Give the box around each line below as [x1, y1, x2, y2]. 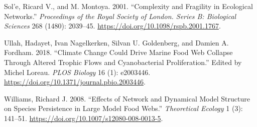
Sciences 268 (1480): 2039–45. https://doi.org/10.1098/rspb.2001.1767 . [4, 20, 221, 31]
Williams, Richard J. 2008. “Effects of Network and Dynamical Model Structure [4, 93, 250, 103]
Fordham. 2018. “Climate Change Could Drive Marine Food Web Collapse [4, 47, 233, 57]
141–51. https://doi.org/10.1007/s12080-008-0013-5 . [4, 112, 163, 123]
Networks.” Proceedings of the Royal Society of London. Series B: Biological [4, 10, 236, 21]
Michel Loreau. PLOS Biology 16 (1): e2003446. [4, 66, 151, 77]
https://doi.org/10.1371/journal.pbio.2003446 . [4, 76, 146, 87]
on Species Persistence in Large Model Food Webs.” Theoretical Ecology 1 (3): [4, 103, 243, 113]
